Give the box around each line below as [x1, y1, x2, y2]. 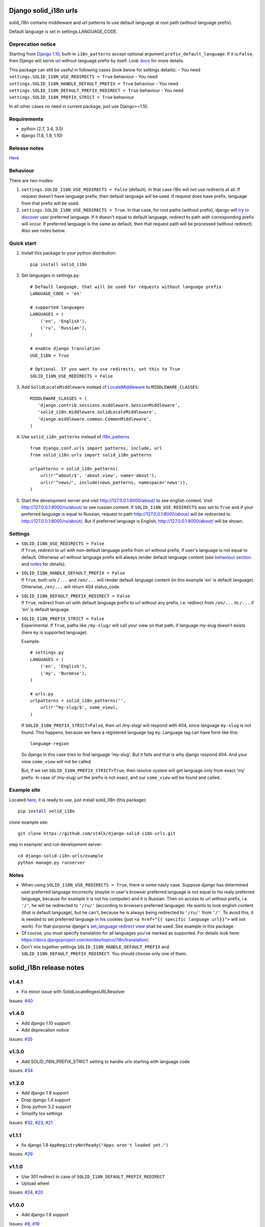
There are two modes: [9, 177, 54, 184]
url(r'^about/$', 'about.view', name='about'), [40, 473, 157, 479]
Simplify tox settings [21, 1111, 63, 1117]
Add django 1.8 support [21, 1212, 69, 1218]
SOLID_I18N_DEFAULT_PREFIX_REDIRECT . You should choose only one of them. [21, 951, 187, 957]
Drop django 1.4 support [21, 1097, 71, 1103]
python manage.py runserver [18, 860, 85, 866]
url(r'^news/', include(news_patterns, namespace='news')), [40, 480, 188, 485]
